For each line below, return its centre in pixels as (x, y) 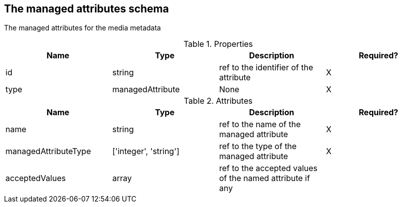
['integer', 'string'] (146, 151)
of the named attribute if (265, 178)
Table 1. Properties (218, 44)
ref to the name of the (260, 124)
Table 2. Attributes (218, 101)
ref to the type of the (258, 146)
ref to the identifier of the (266, 68)
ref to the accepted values (268, 168)
